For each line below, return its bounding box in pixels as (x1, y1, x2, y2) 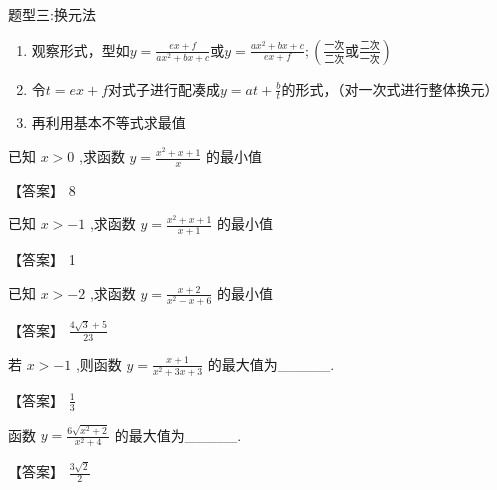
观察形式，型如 (31, 39, 130, 60)
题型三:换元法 (8, 4, 96, 24)
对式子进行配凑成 (108, 78, 221, 99)
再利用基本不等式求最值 (31, 112, 186, 133)
